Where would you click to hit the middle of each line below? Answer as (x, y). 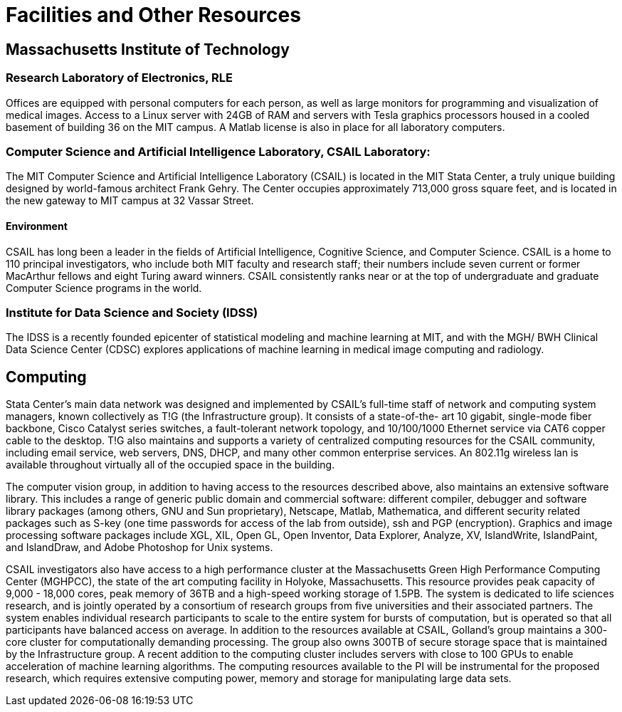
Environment (37, 226)
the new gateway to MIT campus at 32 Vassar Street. (130, 201)
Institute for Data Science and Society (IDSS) (132, 312)
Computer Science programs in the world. (104, 288)
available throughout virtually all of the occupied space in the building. (170, 465)
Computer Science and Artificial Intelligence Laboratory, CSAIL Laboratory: (218, 151)
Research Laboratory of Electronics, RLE (119, 78)
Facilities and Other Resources (153, 15)
